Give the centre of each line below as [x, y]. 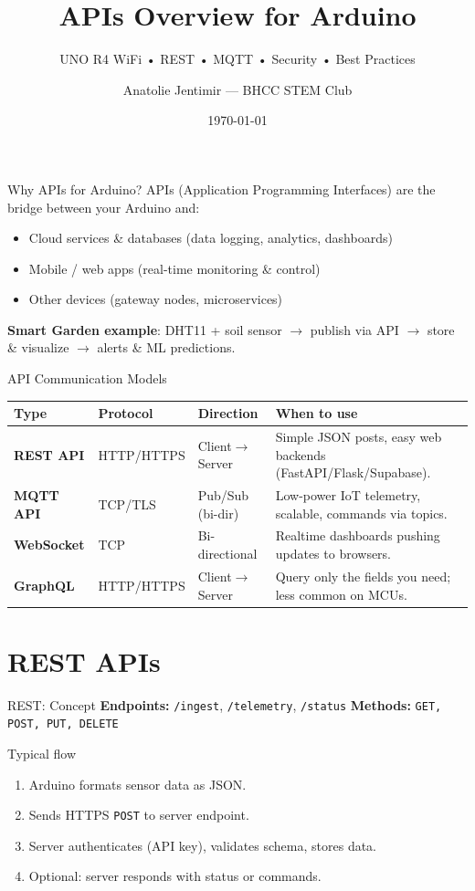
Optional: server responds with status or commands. [175, 876]
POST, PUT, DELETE [63, 724]
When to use [317, 413]
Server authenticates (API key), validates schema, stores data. [203, 845]
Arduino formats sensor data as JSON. [137, 784]
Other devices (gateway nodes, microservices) [156, 299]
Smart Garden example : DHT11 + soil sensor [145, 329]
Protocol [126, 413]
